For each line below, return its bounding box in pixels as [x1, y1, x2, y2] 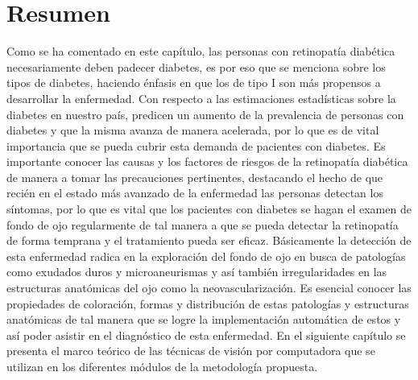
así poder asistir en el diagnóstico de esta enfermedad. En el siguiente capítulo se [6, 326, 406, 343]
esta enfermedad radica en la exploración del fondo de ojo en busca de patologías [6, 247, 406, 264]
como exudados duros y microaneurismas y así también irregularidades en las [6, 263, 387, 280]
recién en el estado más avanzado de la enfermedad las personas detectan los [6, 184, 383, 201]
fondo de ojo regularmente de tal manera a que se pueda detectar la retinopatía [6, 216, 399, 233]
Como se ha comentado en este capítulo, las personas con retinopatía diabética [6, 43, 395, 60]
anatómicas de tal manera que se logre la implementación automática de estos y [6, 311, 401, 328]
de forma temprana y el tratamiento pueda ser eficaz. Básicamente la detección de [6, 232, 412, 249]
